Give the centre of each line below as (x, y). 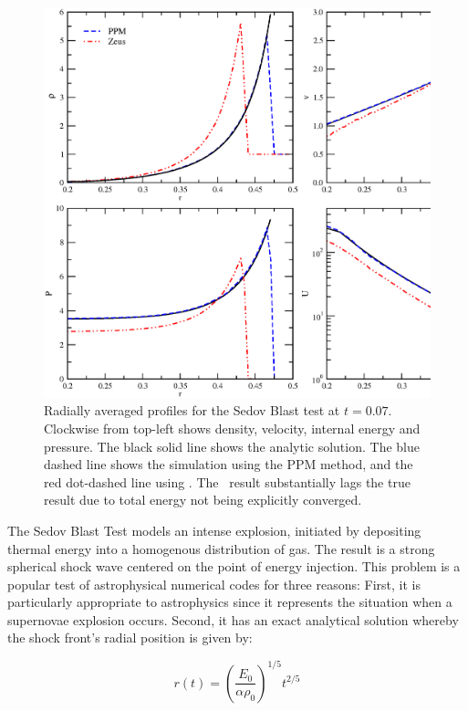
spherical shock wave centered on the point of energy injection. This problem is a (234, 566)
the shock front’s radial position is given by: (130, 638)
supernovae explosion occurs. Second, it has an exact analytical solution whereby (233, 619)
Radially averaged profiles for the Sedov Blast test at (192, 410)
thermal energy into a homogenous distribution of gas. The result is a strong (221, 548)
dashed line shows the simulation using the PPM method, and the (229, 464)
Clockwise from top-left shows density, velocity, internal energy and (232, 428)
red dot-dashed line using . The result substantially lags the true (227, 481)
